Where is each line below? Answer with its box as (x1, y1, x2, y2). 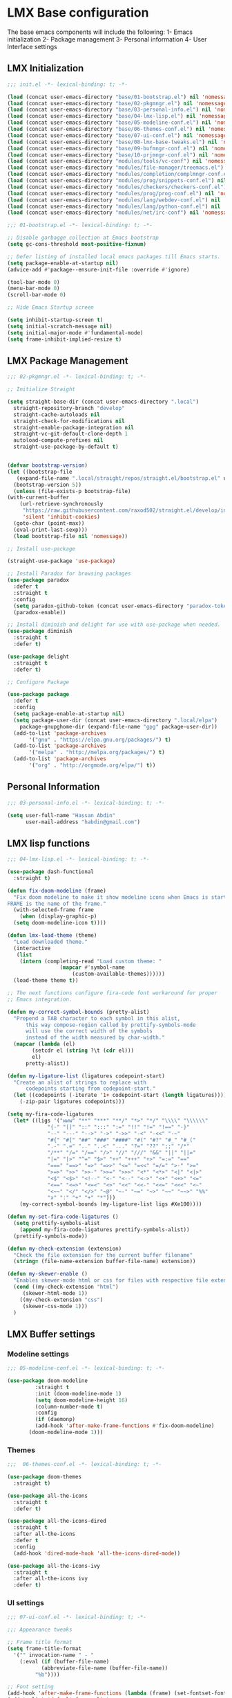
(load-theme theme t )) (13, 977, 79, 984)
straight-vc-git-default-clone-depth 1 (13, 431, 128, 438)
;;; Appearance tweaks (7, 1626, 72, 1634)
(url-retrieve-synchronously (19, 501, 104, 508)
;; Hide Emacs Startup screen (7, 304, 95, 311)
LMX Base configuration (7, 5, 149, 21)
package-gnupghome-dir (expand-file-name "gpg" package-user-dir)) (19, 723, 217, 730)
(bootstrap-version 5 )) (13, 481, 81, 488)
